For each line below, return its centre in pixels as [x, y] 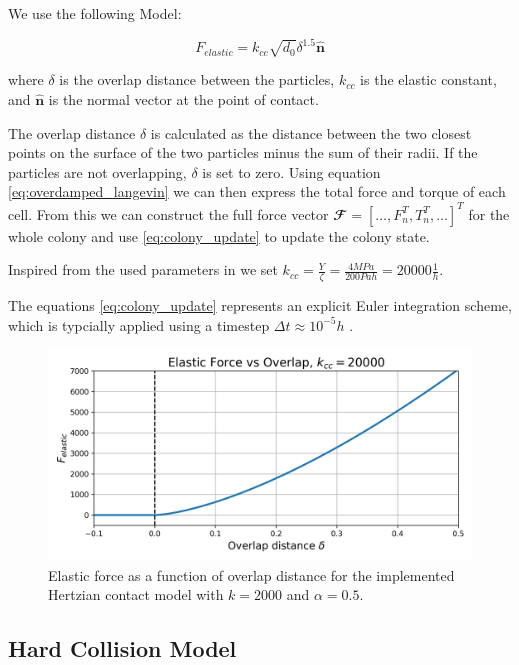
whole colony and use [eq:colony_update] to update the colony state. [219, 235]
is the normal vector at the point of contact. [183, 99]
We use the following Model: [95, 13]
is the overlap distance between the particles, [197, 79]
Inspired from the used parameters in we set [143, 269]
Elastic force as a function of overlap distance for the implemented [251, 574]
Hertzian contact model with [136, 594]
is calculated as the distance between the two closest [311, 132]
